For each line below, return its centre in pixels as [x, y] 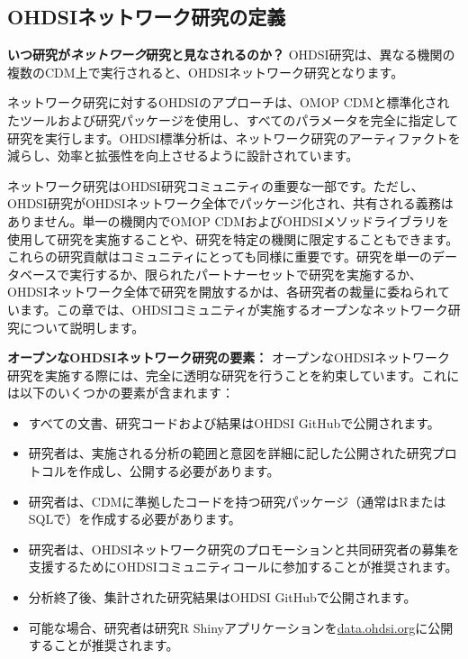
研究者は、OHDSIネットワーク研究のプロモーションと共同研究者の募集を [244, 549]
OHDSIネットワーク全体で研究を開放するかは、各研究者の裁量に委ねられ [222, 292]
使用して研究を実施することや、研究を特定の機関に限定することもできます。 [233, 238]
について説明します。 [82, 327]
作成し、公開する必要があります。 [179, 471]
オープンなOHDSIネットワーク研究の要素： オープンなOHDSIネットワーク [229, 357]
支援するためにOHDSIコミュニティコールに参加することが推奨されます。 [243, 567]
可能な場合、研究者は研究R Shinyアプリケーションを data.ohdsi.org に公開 [241, 627]
